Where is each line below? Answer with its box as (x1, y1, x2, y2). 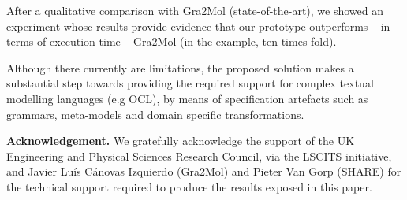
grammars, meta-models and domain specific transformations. (6, 106, 304, 122)
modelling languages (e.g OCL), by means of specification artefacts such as (6, 90, 368, 106)
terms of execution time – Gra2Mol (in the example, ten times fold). (6, 33, 337, 50)
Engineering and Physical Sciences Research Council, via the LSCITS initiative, (6, 147, 392, 164)
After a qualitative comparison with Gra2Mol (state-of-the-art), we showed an (6, 2, 384, 18)
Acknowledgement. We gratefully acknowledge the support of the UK (6, 132, 355, 149)
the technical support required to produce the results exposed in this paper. (6, 178, 372, 194)
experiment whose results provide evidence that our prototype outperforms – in (6, 17, 390, 34)
